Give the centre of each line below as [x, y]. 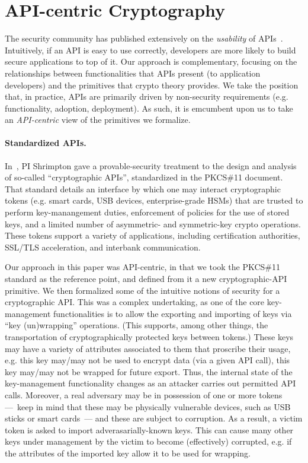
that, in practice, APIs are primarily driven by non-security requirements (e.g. [147, 96]
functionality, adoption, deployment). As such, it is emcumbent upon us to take [149, 108]
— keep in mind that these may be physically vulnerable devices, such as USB [148, 406]
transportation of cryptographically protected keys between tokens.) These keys [149, 336]
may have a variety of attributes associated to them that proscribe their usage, [148, 348]
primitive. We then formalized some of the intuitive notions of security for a [142, 290]
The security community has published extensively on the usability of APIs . [144, 38]
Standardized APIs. [46, 143]
